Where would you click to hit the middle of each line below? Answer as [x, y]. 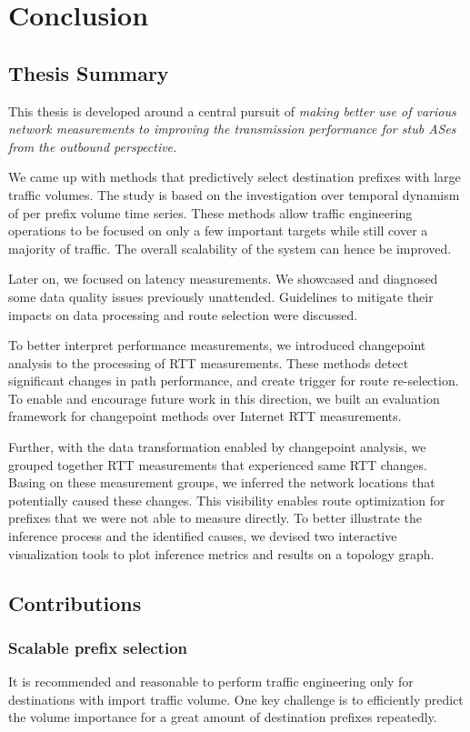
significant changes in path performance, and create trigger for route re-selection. [234, 381]
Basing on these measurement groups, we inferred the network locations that [222, 482]
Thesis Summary [89, 72]
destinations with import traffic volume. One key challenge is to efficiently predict [236, 699]
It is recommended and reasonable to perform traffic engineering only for [211, 682]
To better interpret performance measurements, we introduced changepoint [217, 345]
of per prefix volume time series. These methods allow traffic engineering [210, 212]
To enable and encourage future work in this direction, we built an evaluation [224, 398]
